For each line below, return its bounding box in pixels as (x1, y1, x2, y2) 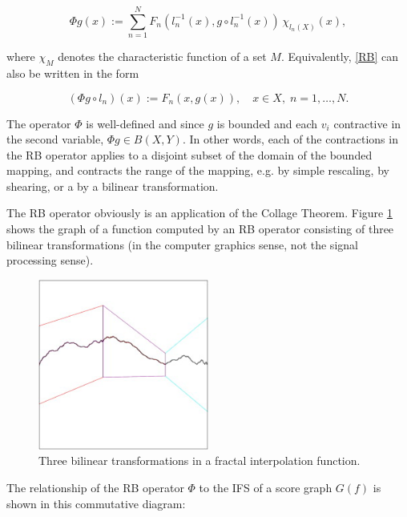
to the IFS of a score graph (199, 479, 332, 496)
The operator (6, 115, 71, 131)
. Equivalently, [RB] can (280, 48, 398, 65)
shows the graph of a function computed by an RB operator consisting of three (6, 220, 394, 237)
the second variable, (6, 131, 104, 147)
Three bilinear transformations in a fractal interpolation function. (38, 452, 361, 469)
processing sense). (6, 252, 94, 269)
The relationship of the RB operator (6, 479, 184, 496)
